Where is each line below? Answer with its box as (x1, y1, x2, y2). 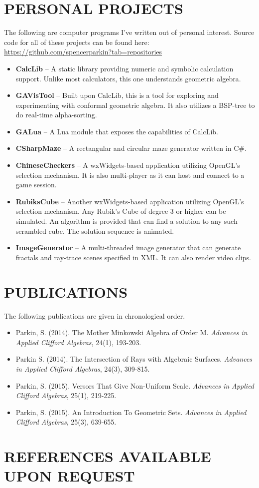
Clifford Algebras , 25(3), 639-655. (15, 417, 117, 427)
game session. (15, 179, 57, 190)
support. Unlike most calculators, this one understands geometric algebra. (15, 73, 241, 83)
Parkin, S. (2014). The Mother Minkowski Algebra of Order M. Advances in (15, 327, 248, 338)
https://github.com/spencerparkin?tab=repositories (4, 46, 162, 57)
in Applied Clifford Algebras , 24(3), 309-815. (15, 363, 150, 374)
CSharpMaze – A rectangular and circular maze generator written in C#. (15, 143, 247, 153)
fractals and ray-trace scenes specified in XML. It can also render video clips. (15, 252, 251, 262)
